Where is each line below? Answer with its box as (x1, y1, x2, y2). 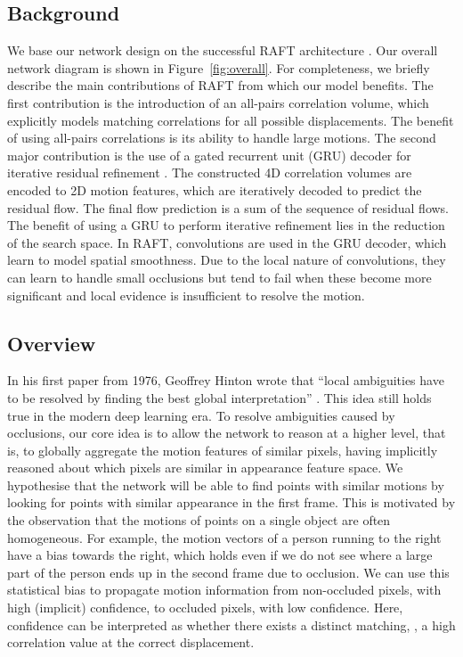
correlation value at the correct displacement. (7, 633, 255, 652)
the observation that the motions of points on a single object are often (7, 511, 391, 530)
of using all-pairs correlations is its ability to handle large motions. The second (7, 128, 436, 147)
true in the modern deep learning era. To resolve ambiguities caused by (7, 406, 395, 424)
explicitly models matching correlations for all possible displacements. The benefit (7, 111, 454, 129)
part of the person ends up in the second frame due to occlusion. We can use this (7, 563, 450, 581)
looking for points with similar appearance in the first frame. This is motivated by (7, 493, 456, 512)
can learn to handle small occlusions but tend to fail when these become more (7, 267, 432, 286)
